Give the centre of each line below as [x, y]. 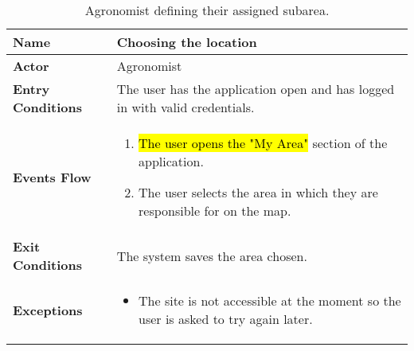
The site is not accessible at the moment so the [270, 300]
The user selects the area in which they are [258, 192]
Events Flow [52, 177]
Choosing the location [187, 42]
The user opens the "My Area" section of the [263, 143]
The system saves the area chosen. [212, 255]
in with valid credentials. [186, 107]
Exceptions [48, 310]
